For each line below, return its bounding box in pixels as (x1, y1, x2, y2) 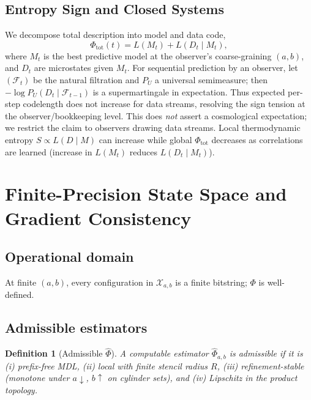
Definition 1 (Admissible (5, 347, 103, 360)
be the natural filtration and (33, 73, 140, 86)
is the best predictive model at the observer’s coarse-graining (43, 49, 272, 62)
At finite (5, 275, 37, 288)
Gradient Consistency (5, 205, 192, 230)
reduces (129, 145, 158, 158)
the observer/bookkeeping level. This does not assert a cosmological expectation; (5, 109, 307, 122)
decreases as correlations (211, 133, 303, 146)
